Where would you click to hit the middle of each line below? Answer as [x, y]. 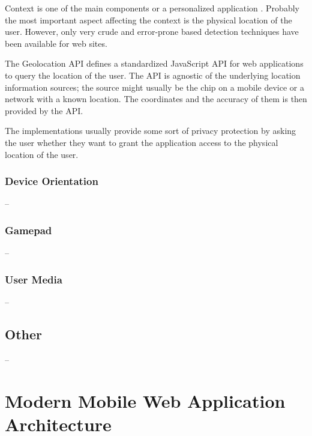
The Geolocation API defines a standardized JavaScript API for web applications [154, 63]
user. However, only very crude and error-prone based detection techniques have [152, 32]
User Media [34, 279]
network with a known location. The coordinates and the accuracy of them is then [156, 99]
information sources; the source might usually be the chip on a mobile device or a [154, 87]
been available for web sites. [56, 43]
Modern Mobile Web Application [145, 400]
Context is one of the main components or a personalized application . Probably [152, 8]
